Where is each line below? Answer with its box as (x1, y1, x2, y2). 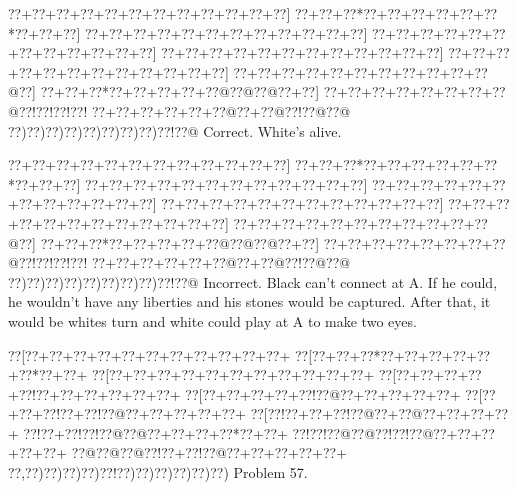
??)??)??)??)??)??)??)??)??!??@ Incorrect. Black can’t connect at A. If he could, (8, 271, 498, 292)
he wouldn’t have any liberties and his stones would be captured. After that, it (8, 291, 491, 312)
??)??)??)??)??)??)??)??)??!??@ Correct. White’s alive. (8, 120, 342, 141)
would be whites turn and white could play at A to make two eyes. (8, 310, 417, 331)
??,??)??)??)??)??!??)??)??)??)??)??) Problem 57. (8, 462, 308, 483)
